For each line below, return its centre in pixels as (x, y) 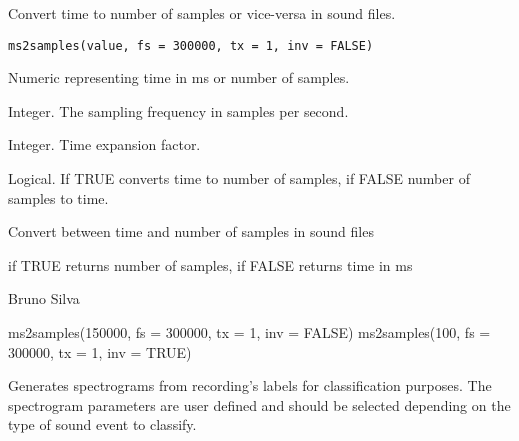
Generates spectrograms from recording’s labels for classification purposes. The (250, 385)
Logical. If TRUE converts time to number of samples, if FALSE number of (239, 178)
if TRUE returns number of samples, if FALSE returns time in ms (210, 264)
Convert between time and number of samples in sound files (191, 231)
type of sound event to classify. (102, 424)
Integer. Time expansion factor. (104, 144)
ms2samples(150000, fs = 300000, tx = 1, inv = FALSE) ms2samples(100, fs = (249, 332)
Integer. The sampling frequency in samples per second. (178, 110)
